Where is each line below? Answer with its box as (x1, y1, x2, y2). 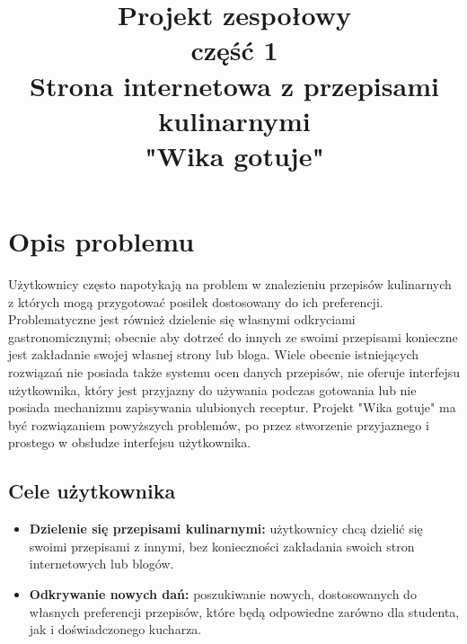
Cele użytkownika (8, 477, 176, 505)
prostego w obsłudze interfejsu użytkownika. (8, 433, 251, 452)
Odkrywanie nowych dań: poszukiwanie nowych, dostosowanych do (29, 584, 417, 603)
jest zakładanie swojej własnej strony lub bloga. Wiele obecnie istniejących (8, 345, 419, 364)
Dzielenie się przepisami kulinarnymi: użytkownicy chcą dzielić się (29, 519, 423, 538)
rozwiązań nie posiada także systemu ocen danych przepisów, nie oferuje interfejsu (8, 363, 460, 382)
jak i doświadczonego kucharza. (29, 620, 202, 639)
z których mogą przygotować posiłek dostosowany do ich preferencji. (8, 292, 383, 311)
